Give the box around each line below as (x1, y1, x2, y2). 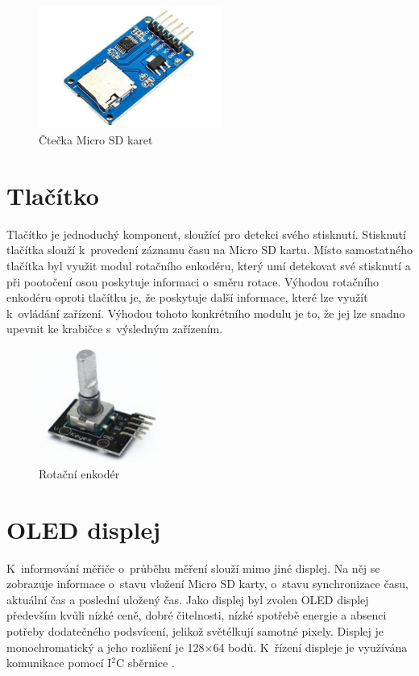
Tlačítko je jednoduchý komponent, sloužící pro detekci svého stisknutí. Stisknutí (6, 225, 406, 242)
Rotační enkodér (39, 465, 120, 482)
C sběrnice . (115, 654, 175, 671)
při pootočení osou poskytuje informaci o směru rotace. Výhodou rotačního (6, 273, 380, 290)
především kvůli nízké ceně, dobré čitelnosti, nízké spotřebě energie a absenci (6, 607, 387, 624)
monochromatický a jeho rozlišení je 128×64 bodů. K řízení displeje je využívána (6, 638, 408, 655)
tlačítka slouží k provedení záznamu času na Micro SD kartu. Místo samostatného (6, 241, 413, 258)
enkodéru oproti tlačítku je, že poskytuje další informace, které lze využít (6, 289, 368, 306)
